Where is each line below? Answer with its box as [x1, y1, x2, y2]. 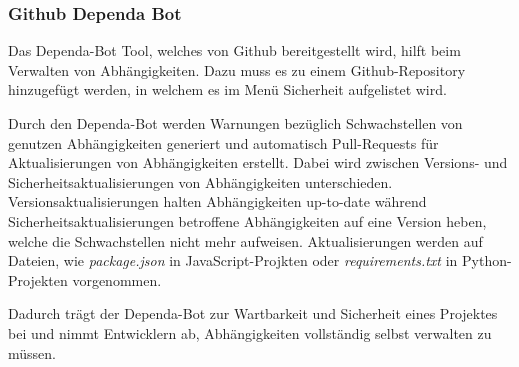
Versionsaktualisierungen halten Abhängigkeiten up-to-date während [8, 191, 427, 212]
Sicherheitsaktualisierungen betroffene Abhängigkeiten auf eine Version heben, [8, 210, 487, 231]
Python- [462, 250, 512, 271]
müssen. [8, 342, 56, 363]
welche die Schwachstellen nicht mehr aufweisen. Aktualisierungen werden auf [8, 230, 483, 251]
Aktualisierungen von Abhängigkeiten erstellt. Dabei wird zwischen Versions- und [8, 152, 508, 173]
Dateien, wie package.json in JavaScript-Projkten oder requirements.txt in [8, 250, 458, 271]
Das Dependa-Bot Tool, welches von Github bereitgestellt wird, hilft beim [8, 40, 461, 61]
